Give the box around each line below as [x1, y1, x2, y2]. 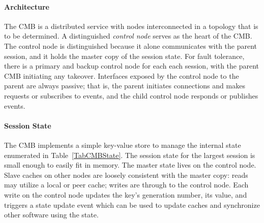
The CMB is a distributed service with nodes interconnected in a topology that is [4, 20, 258, 31]
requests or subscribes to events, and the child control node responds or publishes [4, 90, 258, 101]
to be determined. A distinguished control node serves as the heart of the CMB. [4, 30, 252, 41]
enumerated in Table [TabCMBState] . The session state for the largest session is [4, 149, 255, 160]
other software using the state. [4, 209, 99, 220]
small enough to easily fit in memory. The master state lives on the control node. [4, 160, 256, 170]
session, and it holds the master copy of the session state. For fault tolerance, [4, 50, 245, 61]
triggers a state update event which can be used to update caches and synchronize [4, 199, 260, 210]
